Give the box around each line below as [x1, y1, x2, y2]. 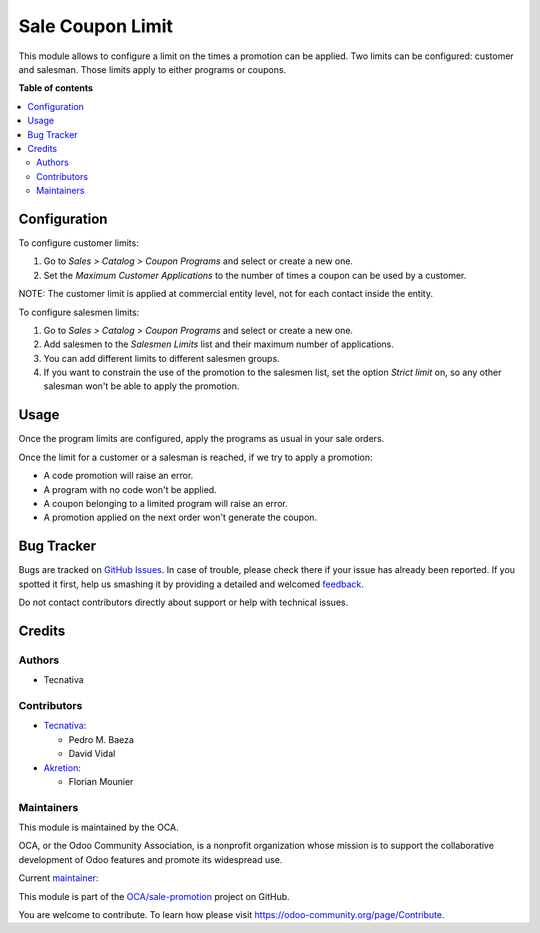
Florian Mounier [68, 775, 134, 787]
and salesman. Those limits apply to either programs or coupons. [18, 63, 287, 75]
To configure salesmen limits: [18, 306, 140, 318]
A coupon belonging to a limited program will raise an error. [43, 497, 289, 509]
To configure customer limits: [18, 236, 139, 249]
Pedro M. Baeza [68, 733, 135, 745]
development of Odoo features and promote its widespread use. [18, 853, 283, 865]
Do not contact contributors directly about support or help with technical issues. [18, 596, 349, 609]
